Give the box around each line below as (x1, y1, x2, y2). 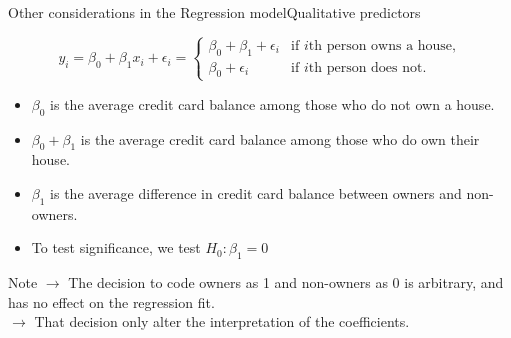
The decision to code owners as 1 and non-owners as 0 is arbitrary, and (68, 272, 504, 293)
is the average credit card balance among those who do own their (80, 128, 480, 149)
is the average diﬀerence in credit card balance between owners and (50, 182, 462, 203)
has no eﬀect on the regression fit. (8, 291, 215, 312)
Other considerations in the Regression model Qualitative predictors (8, 2, 421, 22)
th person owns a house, (308, 38, 456, 53)
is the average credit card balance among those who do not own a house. (50, 93, 495, 114)
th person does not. (308, 60, 427, 75)
